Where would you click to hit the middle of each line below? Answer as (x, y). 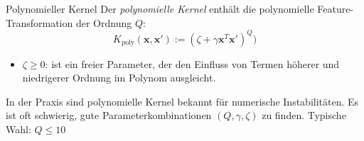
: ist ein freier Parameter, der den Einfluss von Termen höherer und (192, 63)
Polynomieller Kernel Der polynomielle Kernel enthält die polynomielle (160, 9)
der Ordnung (104, 22)
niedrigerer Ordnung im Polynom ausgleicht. (119, 78)
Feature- (336, 9)
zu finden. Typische (304, 115)
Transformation (39, 22)
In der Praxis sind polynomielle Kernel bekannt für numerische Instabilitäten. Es (182, 101)
